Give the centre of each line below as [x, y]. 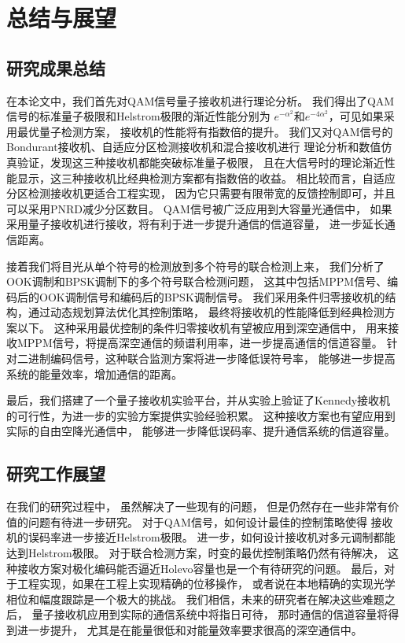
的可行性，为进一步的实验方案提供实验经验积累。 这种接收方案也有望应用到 [201, 415]
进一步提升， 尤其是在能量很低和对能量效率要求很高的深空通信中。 [190, 630]
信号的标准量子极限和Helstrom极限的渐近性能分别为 [138, 116]
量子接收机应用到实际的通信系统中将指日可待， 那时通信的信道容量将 [210, 614]
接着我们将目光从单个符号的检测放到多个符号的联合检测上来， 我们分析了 [195, 266]
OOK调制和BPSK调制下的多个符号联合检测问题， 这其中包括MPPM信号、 [197, 281]
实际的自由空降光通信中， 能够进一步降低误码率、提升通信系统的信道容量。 [201, 431]
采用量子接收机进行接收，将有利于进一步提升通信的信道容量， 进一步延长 [195, 224]
